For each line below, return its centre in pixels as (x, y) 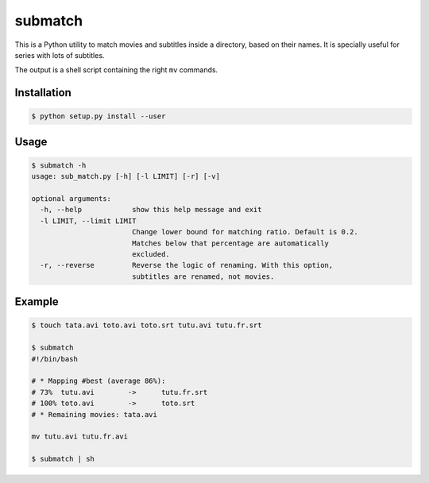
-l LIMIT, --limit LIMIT (88, 221)
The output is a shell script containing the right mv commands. (116, 70)
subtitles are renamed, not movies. (203, 276)
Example (37, 302)
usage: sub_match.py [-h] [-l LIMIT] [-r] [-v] (126, 176)
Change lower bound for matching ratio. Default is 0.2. (245, 232)
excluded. (151, 255)
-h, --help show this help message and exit (151, 210)
